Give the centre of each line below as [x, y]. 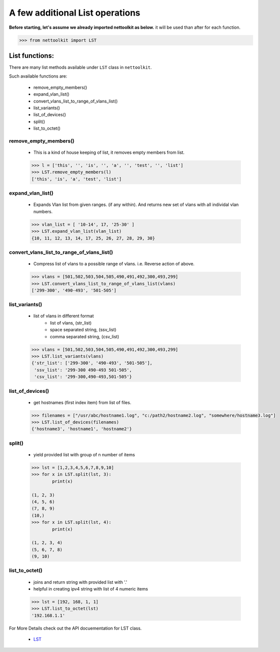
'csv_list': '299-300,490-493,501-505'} [83, 377]
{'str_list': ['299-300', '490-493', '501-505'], [92, 363]
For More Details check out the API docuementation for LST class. [75, 628]
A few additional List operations [75, 13]
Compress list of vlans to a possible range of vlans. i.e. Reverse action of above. [114, 264]
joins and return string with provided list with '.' [80, 582]
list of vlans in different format [64, 316]
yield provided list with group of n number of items [84, 455]
